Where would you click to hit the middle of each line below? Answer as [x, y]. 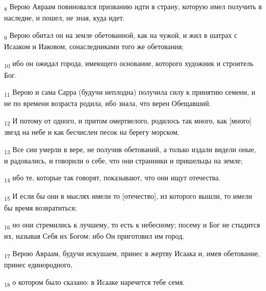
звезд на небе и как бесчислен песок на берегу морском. [92, 132]
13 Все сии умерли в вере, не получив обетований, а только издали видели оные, [130, 150]
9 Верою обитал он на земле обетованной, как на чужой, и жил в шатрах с [121, 35]
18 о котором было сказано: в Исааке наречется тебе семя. [94, 282]
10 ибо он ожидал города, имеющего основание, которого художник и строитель [129, 64]
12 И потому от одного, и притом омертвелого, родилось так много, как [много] [128, 121]
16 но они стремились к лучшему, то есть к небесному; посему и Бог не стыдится [132, 225]
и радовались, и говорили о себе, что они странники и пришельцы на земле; [124, 160]
